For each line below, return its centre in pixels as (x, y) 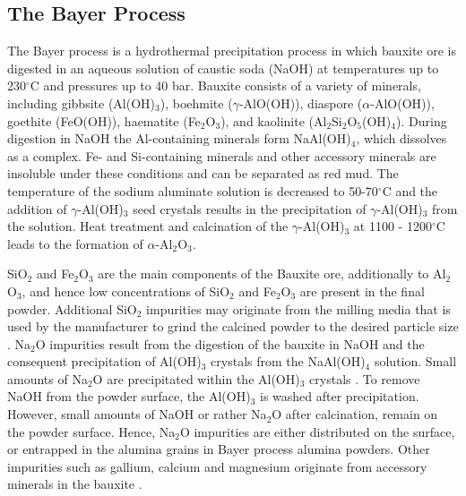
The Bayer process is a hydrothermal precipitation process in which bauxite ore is (232, 51)
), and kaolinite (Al (274, 120)
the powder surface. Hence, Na (91, 431)
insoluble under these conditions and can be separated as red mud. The (203, 173)
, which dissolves (401, 138)
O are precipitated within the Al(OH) (196, 378)
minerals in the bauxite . (75, 484)
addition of (37, 208)
